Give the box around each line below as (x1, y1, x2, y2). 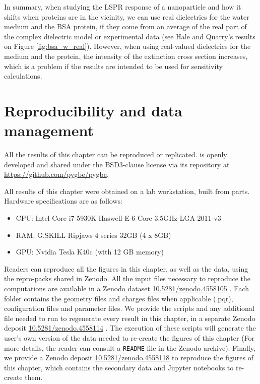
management (4, 120, 94, 141)
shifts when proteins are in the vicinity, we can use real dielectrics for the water (4, 11, 249, 22)
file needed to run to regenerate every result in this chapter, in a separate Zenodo (4, 312, 255, 323)
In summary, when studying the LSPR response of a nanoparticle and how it (4, 2, 241, 12)
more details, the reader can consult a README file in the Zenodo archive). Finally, (4, 342, 255, 353)
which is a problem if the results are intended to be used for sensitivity (4, 60, 223, 71)
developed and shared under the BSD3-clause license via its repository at (4, 159, 230, 169)
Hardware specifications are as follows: (4, 196, 122, 206)
